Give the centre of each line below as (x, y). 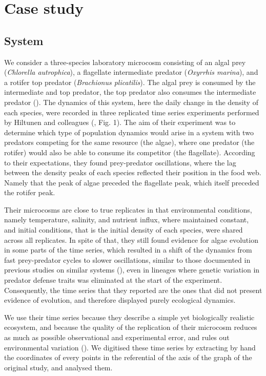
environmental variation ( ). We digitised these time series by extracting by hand (130, 347)
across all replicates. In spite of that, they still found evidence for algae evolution (131, 239)
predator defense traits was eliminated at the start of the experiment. (113, 280)
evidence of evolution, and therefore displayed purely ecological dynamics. (120, 300)
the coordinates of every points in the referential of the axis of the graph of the (128, 357)
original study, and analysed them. (58, 367)
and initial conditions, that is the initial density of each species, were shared (124, 230)
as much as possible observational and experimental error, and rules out (117, 337)
